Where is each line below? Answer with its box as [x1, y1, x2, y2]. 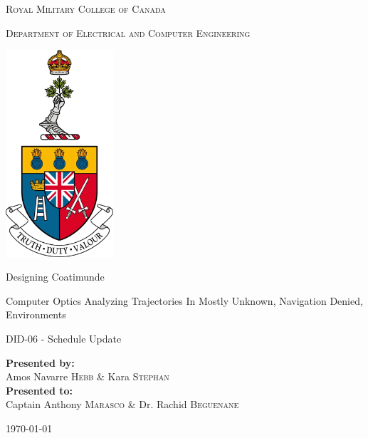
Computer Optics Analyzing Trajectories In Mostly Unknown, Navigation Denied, [6, 293, 363, 308]
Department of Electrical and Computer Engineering [6, 25, 251, 40]
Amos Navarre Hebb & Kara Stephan [6, 369, 169, 384]
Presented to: [6, 382, 73, 397]
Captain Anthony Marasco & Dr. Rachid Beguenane [6, 397, 239, 412]
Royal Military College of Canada [6, 1, 166, 16]
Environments [6, 307, 66, 322]
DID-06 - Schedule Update [6, 331, 122, 346]
